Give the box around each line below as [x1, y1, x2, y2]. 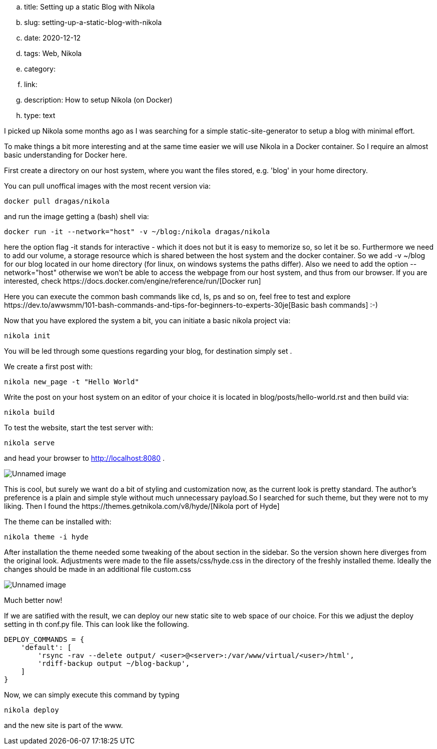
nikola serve [4, 439, 55, 447]
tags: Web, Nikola [24, 49, 82, 58]
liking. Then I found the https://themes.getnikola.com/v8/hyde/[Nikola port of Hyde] [4, 502, 280, 510]
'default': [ [21, 643, 72, 651]
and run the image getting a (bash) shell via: [4, 212, 149, 221]
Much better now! [4, 596, 63, 604]
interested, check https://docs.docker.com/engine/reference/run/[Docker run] [4, 277, 261, 285]
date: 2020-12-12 [24, 34, 81, 42]
